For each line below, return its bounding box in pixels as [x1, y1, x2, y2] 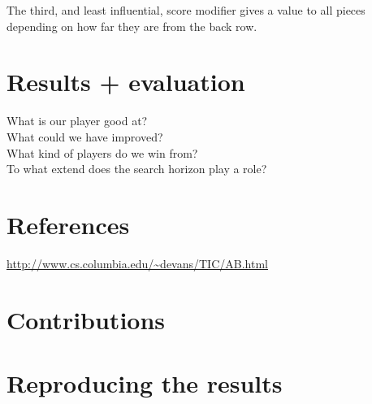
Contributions [6, 302, 166, 336]
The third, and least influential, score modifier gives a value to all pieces [6, 2, 366, 18]
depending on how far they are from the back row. [6, 17, 257, 34]
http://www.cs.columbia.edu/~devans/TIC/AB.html [6, 254, 268, 272]
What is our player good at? [6, 112, 148, 129]
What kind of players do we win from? [6, 144, 198, 161]
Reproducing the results [6, 366, 283, 399]
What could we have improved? [6, 128, 163, 145]
